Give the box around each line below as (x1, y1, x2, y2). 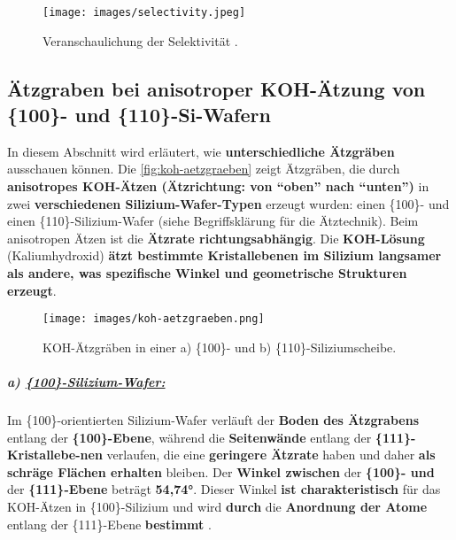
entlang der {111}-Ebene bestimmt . (7, 514, 212, 533)
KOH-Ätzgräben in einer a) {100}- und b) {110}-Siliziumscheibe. (43, 337, 397, 356)
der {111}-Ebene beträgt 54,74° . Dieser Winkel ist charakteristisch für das (7, 480, 441, 498)
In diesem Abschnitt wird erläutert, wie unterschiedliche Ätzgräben (7, 142, 395, 160)
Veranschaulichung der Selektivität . (43, 31, 238, 50)
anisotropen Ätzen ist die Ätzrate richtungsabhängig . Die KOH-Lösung (7, 228, 425, 247)
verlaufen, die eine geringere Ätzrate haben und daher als (106, 445, 436, 464)
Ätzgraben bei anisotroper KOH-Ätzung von (7, 74, 426, 102)
